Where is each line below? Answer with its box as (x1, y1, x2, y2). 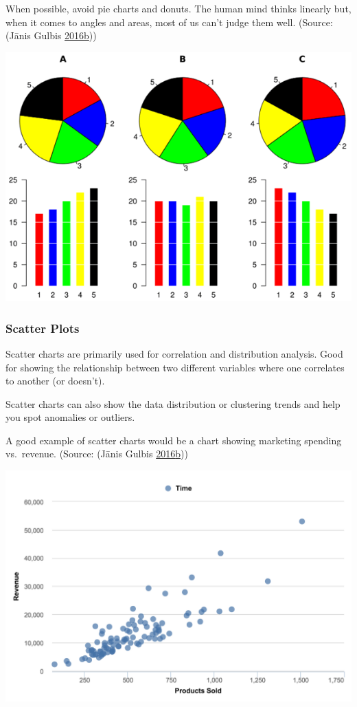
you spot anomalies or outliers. (5, 410, 135, 424)
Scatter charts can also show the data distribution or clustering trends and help (5, 396, 341, 411)
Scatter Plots (5, 319, 80, 336)
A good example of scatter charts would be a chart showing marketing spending (5, 433, 342, 447)
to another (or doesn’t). (5, 373, 105, 388)
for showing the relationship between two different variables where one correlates (5, 360, 345, 374)
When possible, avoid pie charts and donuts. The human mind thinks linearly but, (5, 1, 352, 15)
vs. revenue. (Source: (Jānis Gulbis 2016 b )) (5, 446, 188, 461)
